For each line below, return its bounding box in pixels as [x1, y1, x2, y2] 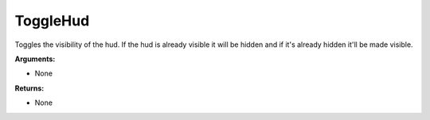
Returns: [14, 83, 45, 93]
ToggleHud [14, 12, 90, 29]
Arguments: [14, 54, 56, 64]
